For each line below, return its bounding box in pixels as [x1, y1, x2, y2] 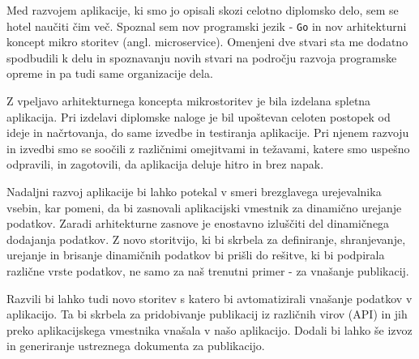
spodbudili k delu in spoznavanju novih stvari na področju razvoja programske [6, 49, 397, 66]
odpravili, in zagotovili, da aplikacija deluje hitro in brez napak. [6, 156, 324, 173]
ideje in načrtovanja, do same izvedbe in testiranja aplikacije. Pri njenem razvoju [6, 124, 409, 141]
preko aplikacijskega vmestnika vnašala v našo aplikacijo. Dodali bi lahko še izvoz [6, 321, 413, 338]
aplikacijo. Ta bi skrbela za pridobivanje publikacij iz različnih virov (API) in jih [6, 306, 408, 323]
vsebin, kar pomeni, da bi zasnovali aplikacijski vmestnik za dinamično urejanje [6, 199, 402, 216]
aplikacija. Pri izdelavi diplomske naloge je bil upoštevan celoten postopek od [6, 108, 391, 125]
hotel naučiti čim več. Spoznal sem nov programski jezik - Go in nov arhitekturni [6, 17, 407, 34]
